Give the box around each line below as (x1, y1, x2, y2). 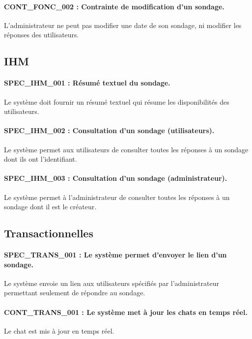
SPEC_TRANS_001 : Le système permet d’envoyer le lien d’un (4, 250, 227, 260)
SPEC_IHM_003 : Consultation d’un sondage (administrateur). (4, 173, 227, 183)
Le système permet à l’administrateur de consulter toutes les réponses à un (4, 192, 230, 202)
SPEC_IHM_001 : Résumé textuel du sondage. (4, 78, 170, 88)
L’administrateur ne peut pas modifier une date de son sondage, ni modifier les (4, 20, 242, 30)
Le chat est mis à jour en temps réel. (4, 325, 114, 336)
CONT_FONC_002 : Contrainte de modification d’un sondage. (4, 1, 224, 11)
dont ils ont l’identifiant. (4, 154, 77, 164)
